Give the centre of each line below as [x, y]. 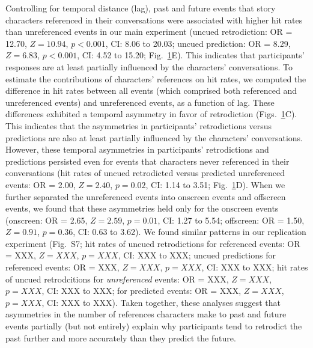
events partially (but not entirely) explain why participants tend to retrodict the [154, 326]
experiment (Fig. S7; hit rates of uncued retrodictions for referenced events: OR [153, 243]
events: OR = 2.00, [41, 184]
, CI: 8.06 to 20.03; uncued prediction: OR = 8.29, [198, 43]
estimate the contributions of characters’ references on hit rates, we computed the [156, 78]
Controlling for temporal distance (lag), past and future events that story [141, 8]
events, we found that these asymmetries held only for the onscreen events [142, 208]
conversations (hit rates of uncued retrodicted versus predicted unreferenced [145, 173]
